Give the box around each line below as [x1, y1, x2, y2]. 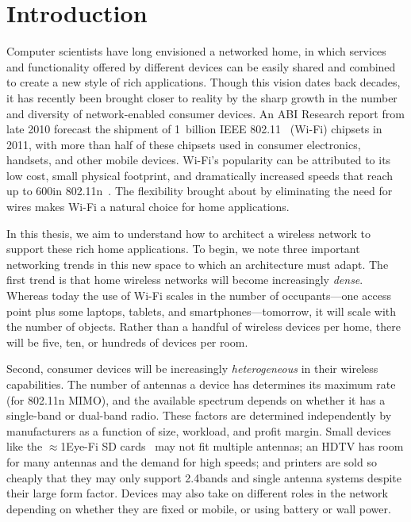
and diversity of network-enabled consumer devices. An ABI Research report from [6, 105, 405, 121]
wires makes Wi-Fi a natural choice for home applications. [6, 198, 290, 215]
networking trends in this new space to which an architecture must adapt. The [6, 255, 389, 272]
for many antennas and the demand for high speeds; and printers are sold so [6, 453, 377, 470]
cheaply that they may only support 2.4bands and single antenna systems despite [6, 469, 401, 486]
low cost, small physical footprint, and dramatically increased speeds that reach [6, 167, 394, 183]
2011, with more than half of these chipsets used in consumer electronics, [6, 136, 361, 152]
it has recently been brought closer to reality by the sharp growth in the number [6, 89, 398, 106]
